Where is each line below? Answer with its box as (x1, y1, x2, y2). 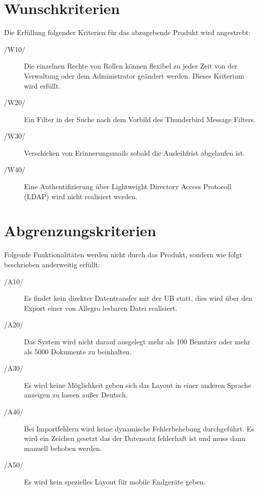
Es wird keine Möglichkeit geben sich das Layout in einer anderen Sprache (24, 379, 251, 390)
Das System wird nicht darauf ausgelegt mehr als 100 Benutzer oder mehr (24, 336, 250, 346)
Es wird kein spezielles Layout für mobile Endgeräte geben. (24, 476, 205, 486)
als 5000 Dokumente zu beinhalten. (24, 346, 131, 356)
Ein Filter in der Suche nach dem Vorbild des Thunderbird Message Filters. (24, 114, 256, 124)
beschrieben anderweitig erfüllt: (4, 259, 100, 269)
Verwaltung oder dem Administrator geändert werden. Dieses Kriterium (24, 70, 244, 81)
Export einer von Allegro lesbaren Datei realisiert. (24, 302, 177, 313)
